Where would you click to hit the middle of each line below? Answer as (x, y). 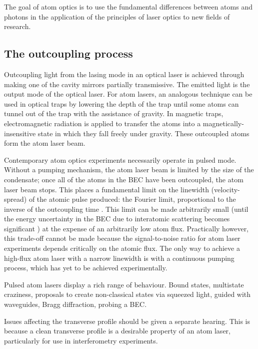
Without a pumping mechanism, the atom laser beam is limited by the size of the (129, 169)
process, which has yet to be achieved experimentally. (86, 268)
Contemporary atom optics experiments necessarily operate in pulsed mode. (120, 159)
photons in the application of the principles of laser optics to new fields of (117, 16)
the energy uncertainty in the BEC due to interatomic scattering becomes (117, 219)
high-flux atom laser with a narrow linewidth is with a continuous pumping (119, 258)
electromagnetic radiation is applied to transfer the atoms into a (102, 123)
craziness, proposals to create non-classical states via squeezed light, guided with (127, 294)
